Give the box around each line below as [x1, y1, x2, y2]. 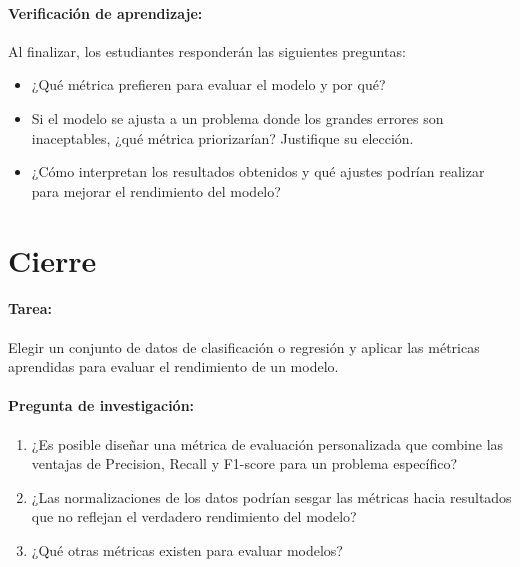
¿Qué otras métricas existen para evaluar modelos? [31, 539, 343, 560]
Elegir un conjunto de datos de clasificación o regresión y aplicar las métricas [8, 336, 480, 357]
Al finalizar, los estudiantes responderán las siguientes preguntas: [8, 40, 406, 61]
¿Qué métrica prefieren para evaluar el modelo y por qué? [31, 74, 386, 95]
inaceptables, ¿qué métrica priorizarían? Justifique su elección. [31, 127, 414, 148]
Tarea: [8, 298, 52, 319]
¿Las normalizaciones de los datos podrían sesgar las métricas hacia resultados [31, 486, 512, 507]
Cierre [8, 239, 97, 280]
